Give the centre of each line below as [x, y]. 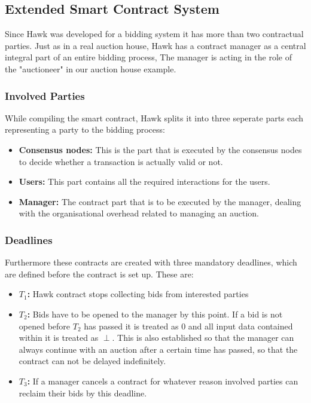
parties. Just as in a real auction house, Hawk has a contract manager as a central [155, 45]
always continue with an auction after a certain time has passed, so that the [158, 349]
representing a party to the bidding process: [85, 129]
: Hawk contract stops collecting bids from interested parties [138, 294]
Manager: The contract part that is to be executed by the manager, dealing [160, 201]
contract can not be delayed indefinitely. [92, 361]
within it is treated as [59, 338]
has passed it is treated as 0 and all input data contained [188, 326]
